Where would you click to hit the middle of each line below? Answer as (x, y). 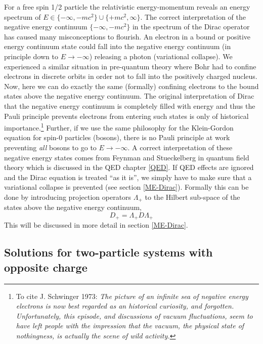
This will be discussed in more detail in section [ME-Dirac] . (96, 225)
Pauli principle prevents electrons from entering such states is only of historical (126, 116)
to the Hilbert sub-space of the (192, 197)
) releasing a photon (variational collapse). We (161, 56)
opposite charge (46, 267)
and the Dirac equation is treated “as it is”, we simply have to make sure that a (128, 177)
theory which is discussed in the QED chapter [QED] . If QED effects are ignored (129, 167)
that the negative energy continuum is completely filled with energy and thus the (130, 105)
